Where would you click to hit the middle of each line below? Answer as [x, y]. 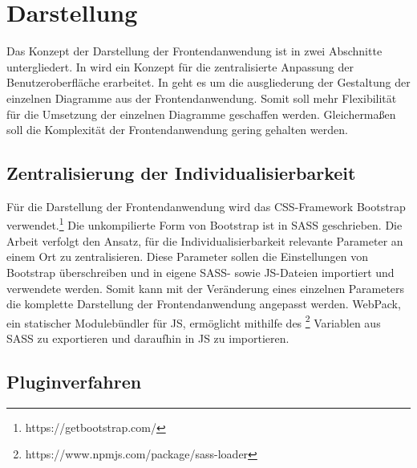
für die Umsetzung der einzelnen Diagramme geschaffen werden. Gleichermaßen [201, 114]
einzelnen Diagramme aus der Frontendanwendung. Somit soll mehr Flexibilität [202, 98]
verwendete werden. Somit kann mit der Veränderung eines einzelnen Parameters [206, 288]
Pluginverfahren [74, 381]
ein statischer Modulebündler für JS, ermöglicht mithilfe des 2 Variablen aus [194, 321]
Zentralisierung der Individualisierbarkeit [181, 173]
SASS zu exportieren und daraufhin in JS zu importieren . [148, 338]
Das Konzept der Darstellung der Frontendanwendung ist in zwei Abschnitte [194, 51]
